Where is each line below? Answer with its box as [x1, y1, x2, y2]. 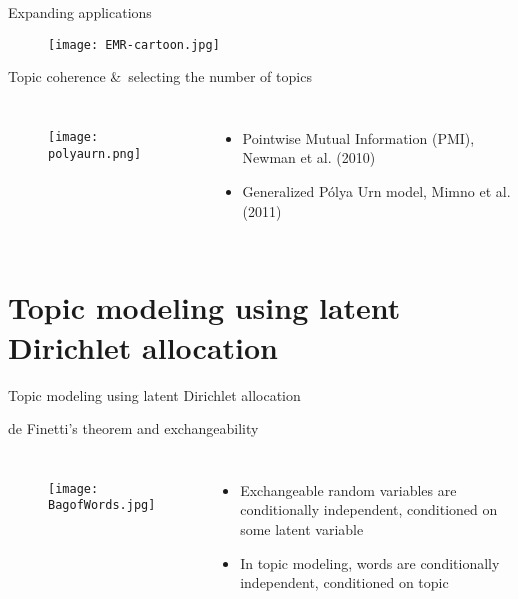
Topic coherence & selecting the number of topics [8, 66, 312, 87]
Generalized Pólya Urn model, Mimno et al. [242, 181, 511, 202]
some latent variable [240, 518, 364, 539]
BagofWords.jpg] [48, 498, 156, 513]
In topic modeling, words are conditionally [240, 552, 500, 573]
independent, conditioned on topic [240, 572, 449, 593]
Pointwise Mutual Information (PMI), [242, 127, 475, 148]
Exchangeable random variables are [240, 479, 457, 500]
